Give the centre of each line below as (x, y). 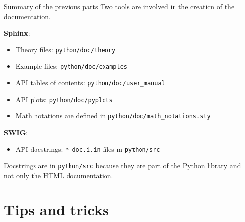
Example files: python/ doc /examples (71, 66)
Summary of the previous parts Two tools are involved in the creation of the (119, 6)
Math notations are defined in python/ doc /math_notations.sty (113, 116)
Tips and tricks (56, 209)
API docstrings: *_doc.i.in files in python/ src (88, 149)
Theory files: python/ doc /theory (66, 49)
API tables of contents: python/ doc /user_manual (90, 83)
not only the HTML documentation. (59, 175)
